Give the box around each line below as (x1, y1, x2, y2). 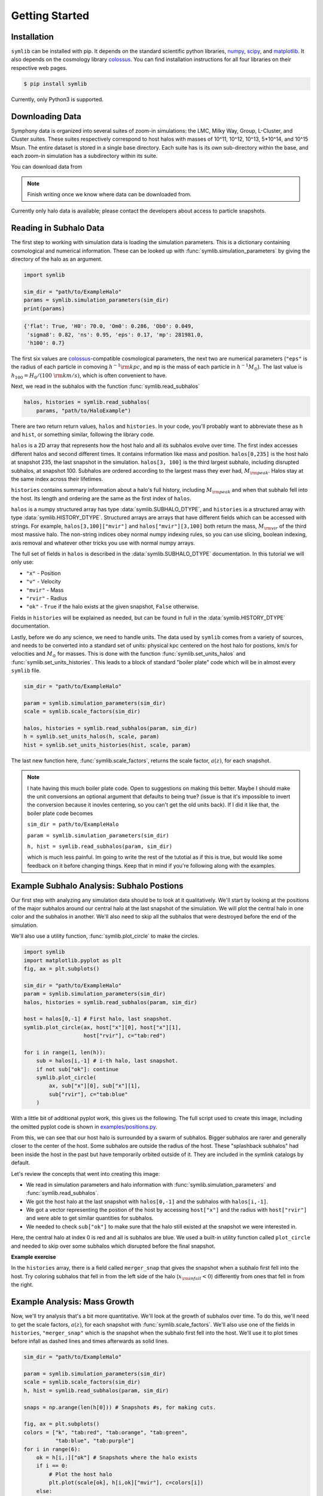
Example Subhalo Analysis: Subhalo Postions (11, 880, 184, 891)
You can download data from (11, 163, 83, 171)
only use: (11, 558, 34, 565)
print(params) (23, 305, 65, 312)
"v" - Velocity (26, 578, 61, 585)
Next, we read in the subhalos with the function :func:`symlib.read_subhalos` (11, 383, 200, 390)
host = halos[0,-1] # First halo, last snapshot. (23, 1015, 172, 1023)
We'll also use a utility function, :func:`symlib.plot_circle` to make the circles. (11, 932, 200, 939)
